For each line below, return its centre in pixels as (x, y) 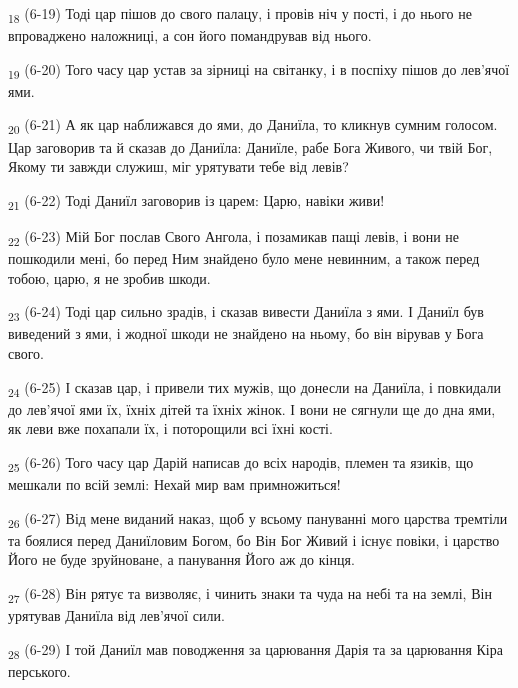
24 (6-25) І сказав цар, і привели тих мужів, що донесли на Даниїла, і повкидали (254, 388)
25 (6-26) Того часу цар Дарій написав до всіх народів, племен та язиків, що (241, 463)
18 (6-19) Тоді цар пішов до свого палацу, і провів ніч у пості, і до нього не (240, 14)
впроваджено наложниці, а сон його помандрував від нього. (190, 35)
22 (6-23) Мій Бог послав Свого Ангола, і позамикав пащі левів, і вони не (234, 237)
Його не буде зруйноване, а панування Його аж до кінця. (181, 559)
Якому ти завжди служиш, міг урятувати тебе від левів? (178, 166)
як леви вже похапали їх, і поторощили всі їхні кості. (170, 428)
